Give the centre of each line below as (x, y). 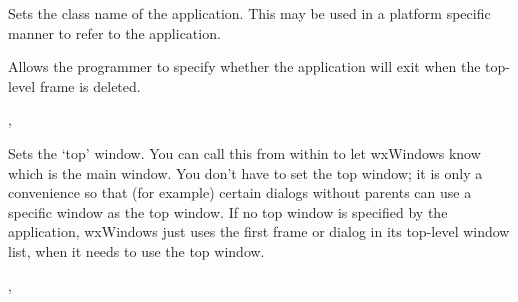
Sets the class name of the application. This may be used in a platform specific (249, 13)
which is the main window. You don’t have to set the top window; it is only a (245, 172)
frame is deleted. (90, 85)
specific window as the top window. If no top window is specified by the (228, 211)
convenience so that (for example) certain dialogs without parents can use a (240, 192)
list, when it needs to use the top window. (136, 250)
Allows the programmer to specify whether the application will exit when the (244, 66)
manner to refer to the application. (114, 32)
